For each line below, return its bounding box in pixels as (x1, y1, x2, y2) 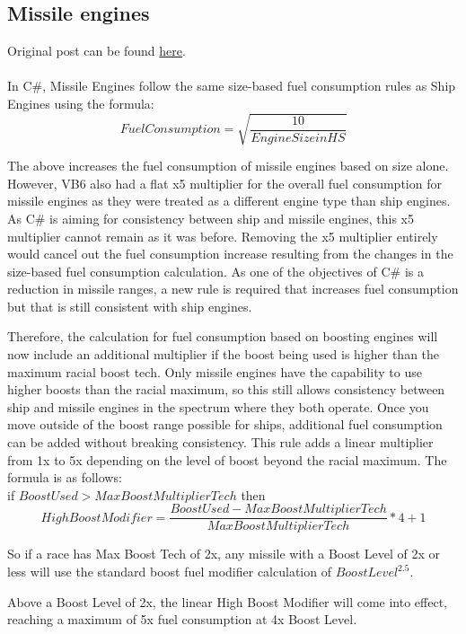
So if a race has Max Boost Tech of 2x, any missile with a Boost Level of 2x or (7, 544, 441, 563)
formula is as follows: (7, 468, 122, 487)
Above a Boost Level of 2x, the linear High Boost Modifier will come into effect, (7, 592, 447, 611)
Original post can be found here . (7, 41, 186, 60)
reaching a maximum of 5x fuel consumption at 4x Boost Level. (7, 610, 357, 629)
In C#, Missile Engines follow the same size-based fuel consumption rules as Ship (7, 76, 456, 95)
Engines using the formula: (7, 93, 154, 112)
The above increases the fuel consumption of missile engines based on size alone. (7, 156, 449, 175)
